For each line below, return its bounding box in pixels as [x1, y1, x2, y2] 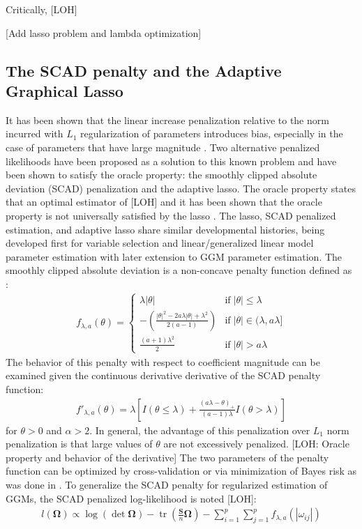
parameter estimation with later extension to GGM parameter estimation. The [6, 249, 342, 263]
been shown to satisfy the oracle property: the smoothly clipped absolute [6, 167, 317, 182]
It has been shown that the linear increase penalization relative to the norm [6, 112, 329, 127]
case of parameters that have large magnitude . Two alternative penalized [6, 139, 320, 154]
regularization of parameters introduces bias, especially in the [80, 126, 343, 141]
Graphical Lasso [6, 79, 123, 101]
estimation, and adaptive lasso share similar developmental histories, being [6, 222, 325, 236]
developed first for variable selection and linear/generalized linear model [6, 236, 314, 250]
